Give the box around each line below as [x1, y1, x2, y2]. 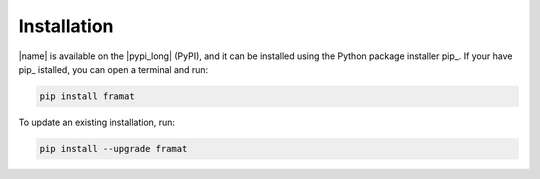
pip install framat [39, 90, 135, 102]
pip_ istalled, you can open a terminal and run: [18, 63, 209, 75]
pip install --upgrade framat [39, 143, 188, 154]
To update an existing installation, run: [18, 116, 175, 128]
